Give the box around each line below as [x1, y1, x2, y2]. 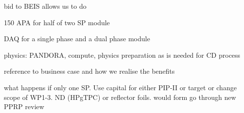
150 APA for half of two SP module [4, 17, 110, 27]
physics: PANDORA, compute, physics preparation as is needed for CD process [4, 49, 241, 60]
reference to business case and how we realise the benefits [4, 66, 175, 76]
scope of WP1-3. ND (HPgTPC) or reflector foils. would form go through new [4, 92, 236, 102]
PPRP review [4, 101, 44, 112]
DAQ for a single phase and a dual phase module [4, 33, 150, 44]
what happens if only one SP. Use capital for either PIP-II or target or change [4, 82, 237, 92]
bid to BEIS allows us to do [4, 1, 87, 11]
